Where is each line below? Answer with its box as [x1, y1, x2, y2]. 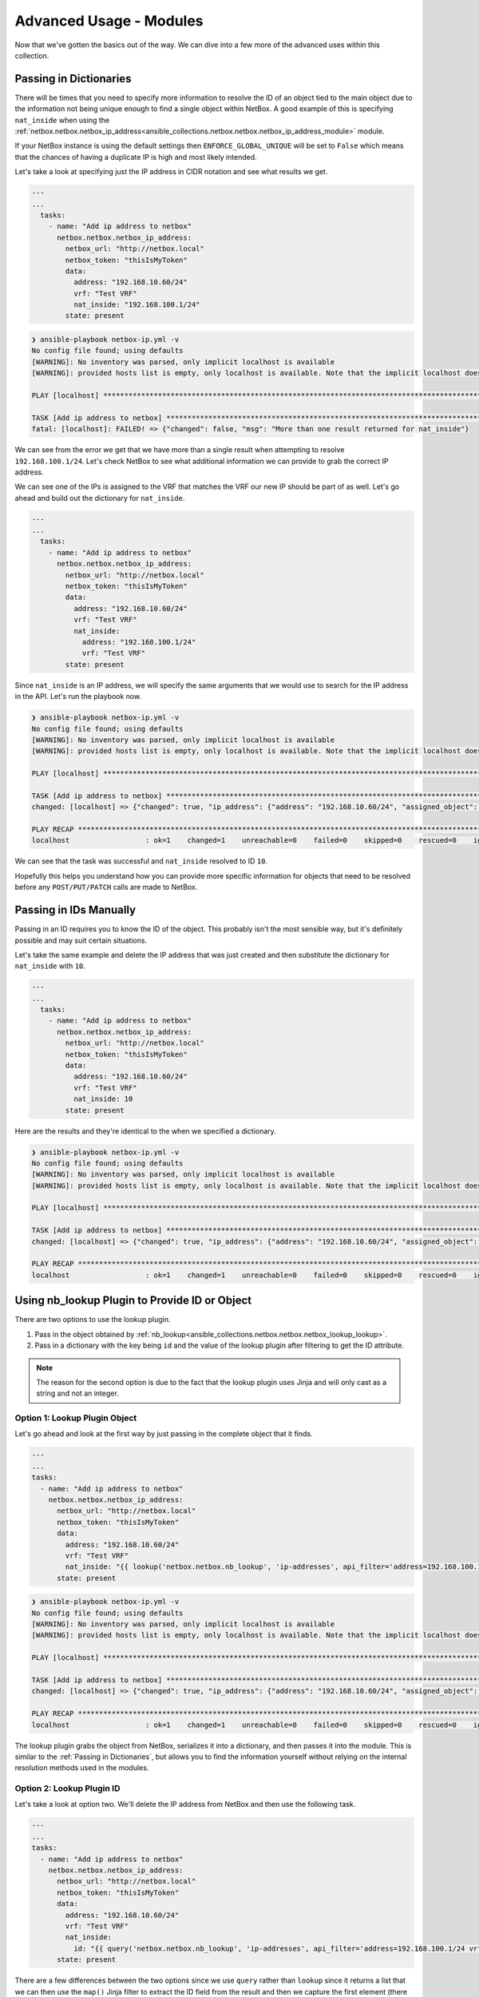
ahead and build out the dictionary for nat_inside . [14, 493, 185, 502]
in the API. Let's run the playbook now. [14, 692, 142, 701]
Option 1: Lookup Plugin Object [14, 1412, 137, 1423]
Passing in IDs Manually [14, 903, 136, 917]
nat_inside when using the [14, 115, 110, 125]
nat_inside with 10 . [14, 961, 85, 971]
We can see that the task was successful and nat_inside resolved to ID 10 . [14, 856, 267, 866]
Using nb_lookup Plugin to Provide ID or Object [14, 1294, 252, 1308]
